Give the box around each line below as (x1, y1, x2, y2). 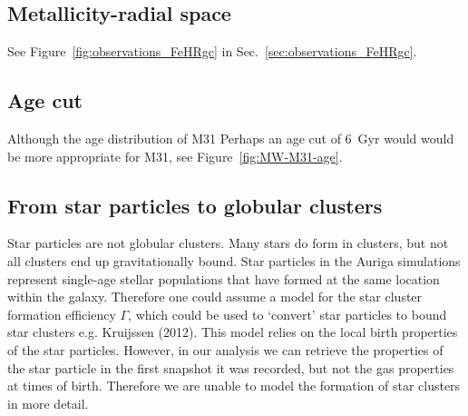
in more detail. (7, 393, 89, 412)
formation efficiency (7, 304, 116, 323)
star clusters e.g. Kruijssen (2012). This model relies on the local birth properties (7, 322, 458, 342)
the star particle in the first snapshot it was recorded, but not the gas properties (7, 358, 454, 377)
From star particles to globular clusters (7, 191, 383, 219)
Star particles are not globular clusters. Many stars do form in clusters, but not (7, 233, 449, 253)
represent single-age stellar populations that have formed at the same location (7, 269, 440, 288)
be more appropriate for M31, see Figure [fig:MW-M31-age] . (7, 146, 343, 165)
